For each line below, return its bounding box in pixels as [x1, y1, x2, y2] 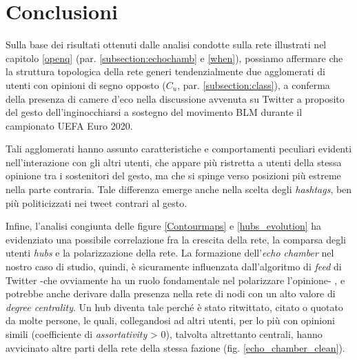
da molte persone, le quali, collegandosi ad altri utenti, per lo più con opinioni [6, 313, 335, 328]
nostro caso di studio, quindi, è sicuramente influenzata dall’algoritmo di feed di [6, 259, 342, 274]
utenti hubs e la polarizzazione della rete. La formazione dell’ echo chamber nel [6, 246, 334, 260]
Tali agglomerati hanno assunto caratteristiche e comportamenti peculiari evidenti [6, 141, 352, 156]
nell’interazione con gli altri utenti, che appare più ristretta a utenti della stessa [6, 154, 342, 169]
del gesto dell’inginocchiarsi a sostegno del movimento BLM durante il [6, 105, 303, 119]
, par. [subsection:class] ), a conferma [177, 77, 330, 92]
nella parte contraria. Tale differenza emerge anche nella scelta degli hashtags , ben [6, 182, 352, 197]
